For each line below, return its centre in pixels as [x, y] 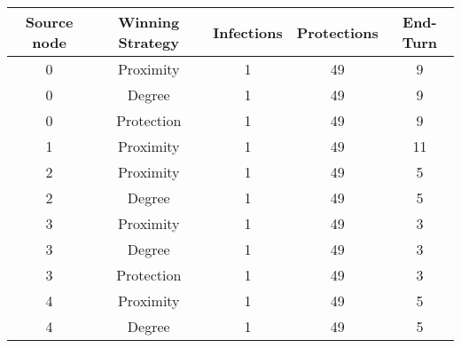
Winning [149, 22]
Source [49, 22]
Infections [248, 32]
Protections [337, 32]
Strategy [148, 42]
